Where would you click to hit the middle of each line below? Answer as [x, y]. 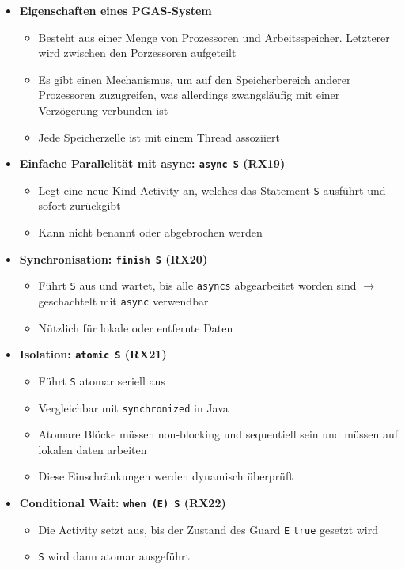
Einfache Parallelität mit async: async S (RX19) [152, 163]
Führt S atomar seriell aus [102, 380]
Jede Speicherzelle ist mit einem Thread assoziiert [159, 137]
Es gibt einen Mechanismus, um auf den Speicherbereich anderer [195, 79]
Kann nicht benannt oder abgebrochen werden [150, 232]
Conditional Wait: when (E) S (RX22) [123, 502]
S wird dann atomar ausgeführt [114, 556]
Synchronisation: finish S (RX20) [114, 258]
